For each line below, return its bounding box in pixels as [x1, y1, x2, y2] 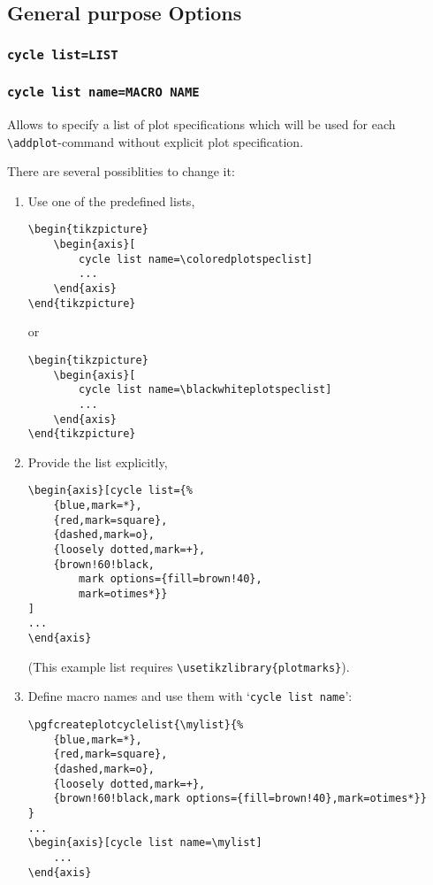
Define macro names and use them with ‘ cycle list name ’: [27, 687, 353, 705]
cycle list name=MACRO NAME [7, 85, 200, 100]
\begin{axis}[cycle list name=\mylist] [27, 836, 262, 850]
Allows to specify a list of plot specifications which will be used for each [7, 114, 396, 133]
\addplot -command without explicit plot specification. [7, 132, 304, 150]
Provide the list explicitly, [27, 452, 168, 471]
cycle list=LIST [7, 47, 118, 62]
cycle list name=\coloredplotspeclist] [79, 252, 313, 265]
